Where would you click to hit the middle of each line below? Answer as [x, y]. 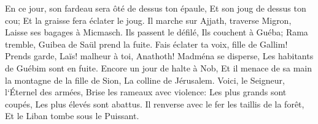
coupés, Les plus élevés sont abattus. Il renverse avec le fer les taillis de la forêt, [155, 104]
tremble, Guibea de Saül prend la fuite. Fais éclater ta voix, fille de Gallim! [146, 44]
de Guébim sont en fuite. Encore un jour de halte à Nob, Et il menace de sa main [159, 67]
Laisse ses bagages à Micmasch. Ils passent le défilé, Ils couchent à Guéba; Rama [157, 32]
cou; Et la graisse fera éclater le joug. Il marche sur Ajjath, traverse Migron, [148, 20]
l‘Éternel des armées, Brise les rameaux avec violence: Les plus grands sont [146, 92]
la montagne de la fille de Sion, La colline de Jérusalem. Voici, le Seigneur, [145, 80]
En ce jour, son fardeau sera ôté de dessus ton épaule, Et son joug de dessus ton [156, 8]
